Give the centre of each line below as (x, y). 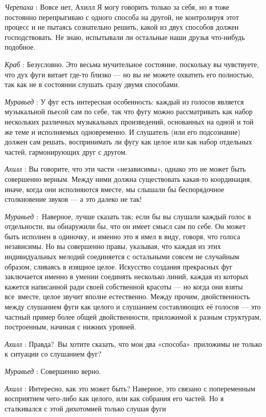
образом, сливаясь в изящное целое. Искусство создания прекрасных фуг (119, 266)
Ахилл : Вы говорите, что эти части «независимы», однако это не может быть (125, 169)
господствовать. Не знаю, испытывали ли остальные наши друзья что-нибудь (125, 37)
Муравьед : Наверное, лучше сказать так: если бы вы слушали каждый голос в (128, 216)
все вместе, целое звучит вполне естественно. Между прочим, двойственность (127, 296)
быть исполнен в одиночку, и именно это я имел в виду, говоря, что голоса (123, 236)
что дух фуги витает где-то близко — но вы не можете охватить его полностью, (129, 74)
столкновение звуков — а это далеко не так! (73, 199)
